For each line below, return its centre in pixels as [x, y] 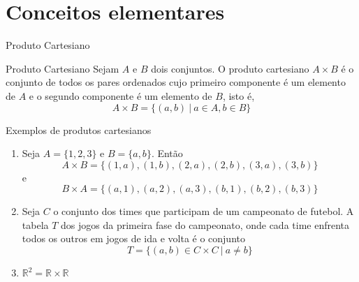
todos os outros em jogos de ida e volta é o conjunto [133, 238]
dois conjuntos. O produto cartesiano [230, 68]
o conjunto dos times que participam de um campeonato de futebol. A [204, 211]
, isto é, [239, 95]
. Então [167, 153]
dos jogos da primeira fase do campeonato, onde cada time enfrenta [205, 224]
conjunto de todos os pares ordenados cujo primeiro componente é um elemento [176, 82]
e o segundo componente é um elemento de [120, 95]
